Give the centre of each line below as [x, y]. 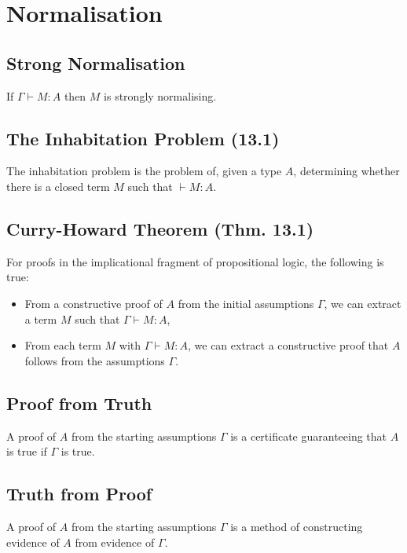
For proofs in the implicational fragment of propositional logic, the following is [195, 261]
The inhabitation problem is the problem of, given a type [144, 171]
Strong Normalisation [96, 62]
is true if [27, 451]
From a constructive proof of [93, 303]
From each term [63, 345]
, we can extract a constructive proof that [288, 345]
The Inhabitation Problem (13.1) [143, 138]
